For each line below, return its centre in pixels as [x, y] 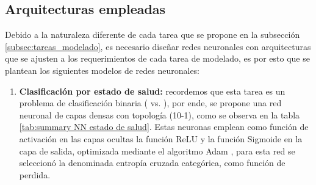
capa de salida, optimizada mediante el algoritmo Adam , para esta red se [157, 151]
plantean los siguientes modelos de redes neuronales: [102, 70]
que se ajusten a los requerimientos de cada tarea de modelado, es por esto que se [157, 58]
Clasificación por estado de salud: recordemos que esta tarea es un [152, 91]
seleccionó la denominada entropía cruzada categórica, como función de [152, 163]
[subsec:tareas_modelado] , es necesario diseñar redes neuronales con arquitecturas [158, 46]
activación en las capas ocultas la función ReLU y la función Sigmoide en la [161, 138]
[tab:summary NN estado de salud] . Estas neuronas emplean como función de [164, 127]
